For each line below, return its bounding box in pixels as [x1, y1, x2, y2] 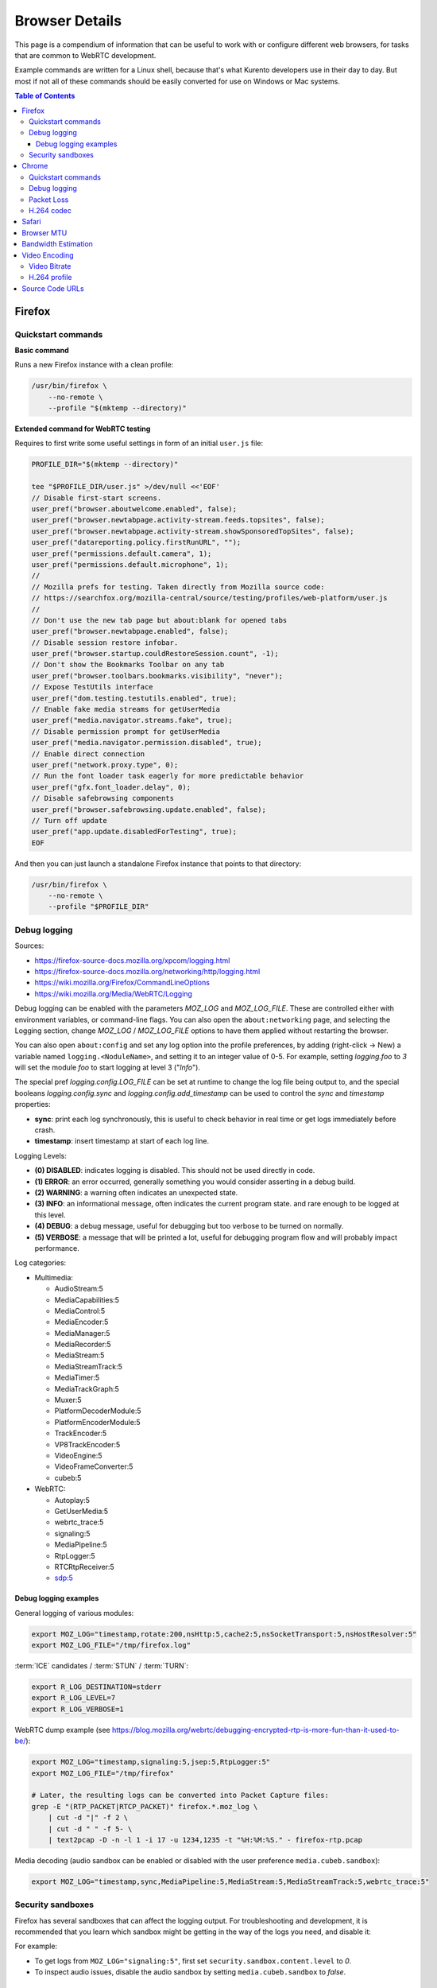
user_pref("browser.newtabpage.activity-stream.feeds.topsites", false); [31, 515, 325, 525]
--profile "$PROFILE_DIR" [48, 903, 149, 911]
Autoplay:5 [54, 1495, 91, 1505]
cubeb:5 [54, 1473, 82, 1482]
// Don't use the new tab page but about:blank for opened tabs [31, 615, 288, 624]
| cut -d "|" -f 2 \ [48, 1813, 129, 1823]
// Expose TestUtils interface [31, 682, 154, 692]
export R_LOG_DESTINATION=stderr [31, 1683, 162, 1691]
